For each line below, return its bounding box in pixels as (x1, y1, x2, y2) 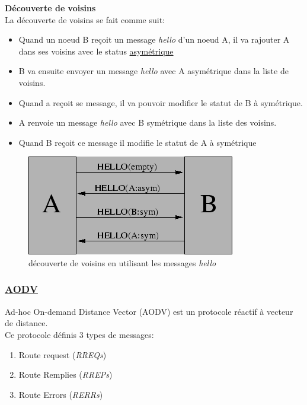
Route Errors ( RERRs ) (18, 388, 103, 400)
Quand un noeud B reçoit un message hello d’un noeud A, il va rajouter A (18, 33, 290, 46)
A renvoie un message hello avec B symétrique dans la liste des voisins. (18, 116, 277, 129)
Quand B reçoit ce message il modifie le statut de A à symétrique (18, 136, 257, 148)
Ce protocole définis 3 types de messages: (5, 328, 154, 340)
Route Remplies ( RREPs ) (18, 368, 113, 381)
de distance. (5, 317, 48, 329)
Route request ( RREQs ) (18, 348, 107, 361)
